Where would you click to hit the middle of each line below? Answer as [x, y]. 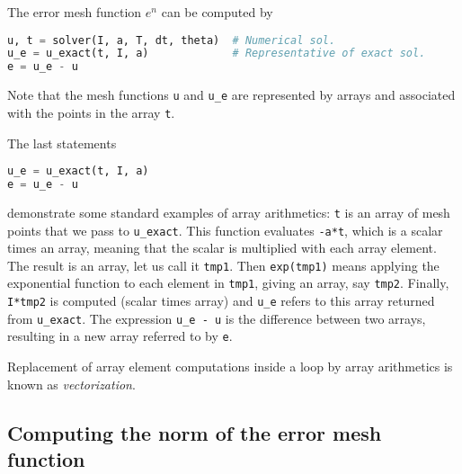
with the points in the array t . [91, 112]
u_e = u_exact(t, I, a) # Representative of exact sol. [217, 54]
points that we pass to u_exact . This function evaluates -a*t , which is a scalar [225, 230]
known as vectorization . [71, 384]
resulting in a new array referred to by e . [120, 336]
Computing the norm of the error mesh [195, 432]
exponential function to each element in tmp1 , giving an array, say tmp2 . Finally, [228, 283]
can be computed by [217, 12]
